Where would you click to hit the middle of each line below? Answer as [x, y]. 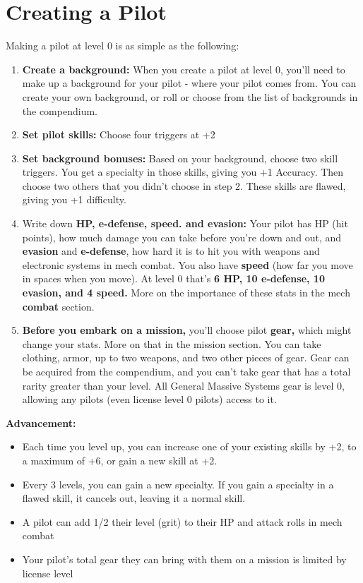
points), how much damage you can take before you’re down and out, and [182, 237]
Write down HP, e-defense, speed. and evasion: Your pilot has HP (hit [185, 223]
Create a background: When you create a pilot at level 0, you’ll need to [184, 69]
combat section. [58, 306]
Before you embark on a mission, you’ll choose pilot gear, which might [187, 330]
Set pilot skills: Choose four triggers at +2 [119, 134]
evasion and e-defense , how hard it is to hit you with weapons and [171, 251]
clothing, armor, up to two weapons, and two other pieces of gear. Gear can [186, 357]
